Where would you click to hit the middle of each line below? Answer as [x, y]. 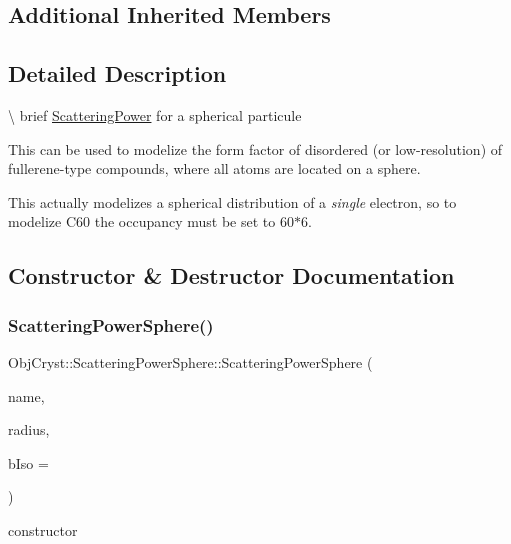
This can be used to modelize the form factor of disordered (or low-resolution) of [255, 148]
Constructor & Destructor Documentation [231, 275]
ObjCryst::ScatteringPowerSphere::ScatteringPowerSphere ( [190, 361]
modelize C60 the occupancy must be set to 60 [151, 221]
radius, [29, 429]
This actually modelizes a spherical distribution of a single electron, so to [232, 201]
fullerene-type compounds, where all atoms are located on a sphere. [214, 168]
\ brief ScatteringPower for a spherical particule [155, 114]
